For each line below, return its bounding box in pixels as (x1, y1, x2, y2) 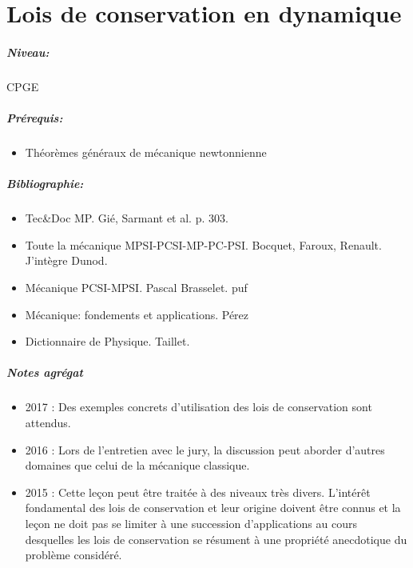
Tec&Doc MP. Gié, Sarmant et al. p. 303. (25, 210, 228, 226)
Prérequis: (6, 110, 63, 126)
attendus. (25, 414, 71, 430)
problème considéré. (25, 546, 122, 563)
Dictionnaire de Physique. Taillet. (25, 333, 190, 350)
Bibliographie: (6, 175, 84, 192)
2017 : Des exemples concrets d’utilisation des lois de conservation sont (25, 398, 372, 415)
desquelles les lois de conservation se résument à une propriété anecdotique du (25, 530, 407, 547)
